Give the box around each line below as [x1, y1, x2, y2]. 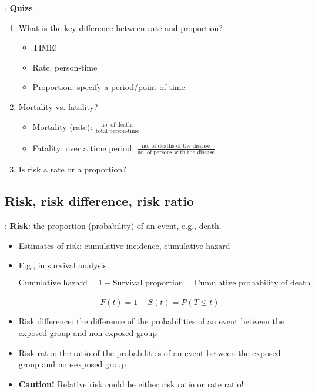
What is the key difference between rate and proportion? [18, 21, 223, 34]
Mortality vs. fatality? [18, 100, 98, 112]
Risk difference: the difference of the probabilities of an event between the [18, 315, 284, 327]
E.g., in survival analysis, [18, 259, 109, 271]
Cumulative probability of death [194, 278, 311, 287]
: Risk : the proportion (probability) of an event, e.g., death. [5, 219, 222, 231]
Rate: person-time [32, 61, 98, 73]
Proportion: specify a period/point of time [32, 81, 185, 93]
